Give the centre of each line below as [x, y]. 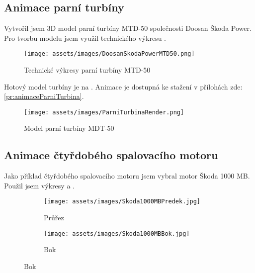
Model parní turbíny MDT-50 [69, 128]
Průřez [54, 218]
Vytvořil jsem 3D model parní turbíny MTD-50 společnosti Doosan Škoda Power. [128, 28]
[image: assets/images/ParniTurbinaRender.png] [104, 112]
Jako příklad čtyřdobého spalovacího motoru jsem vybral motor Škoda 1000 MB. [127, 176]
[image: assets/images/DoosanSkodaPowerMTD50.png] [109, 54]
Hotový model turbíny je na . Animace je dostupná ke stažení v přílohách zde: [123, 86]
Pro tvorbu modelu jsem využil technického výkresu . [85, 38]
